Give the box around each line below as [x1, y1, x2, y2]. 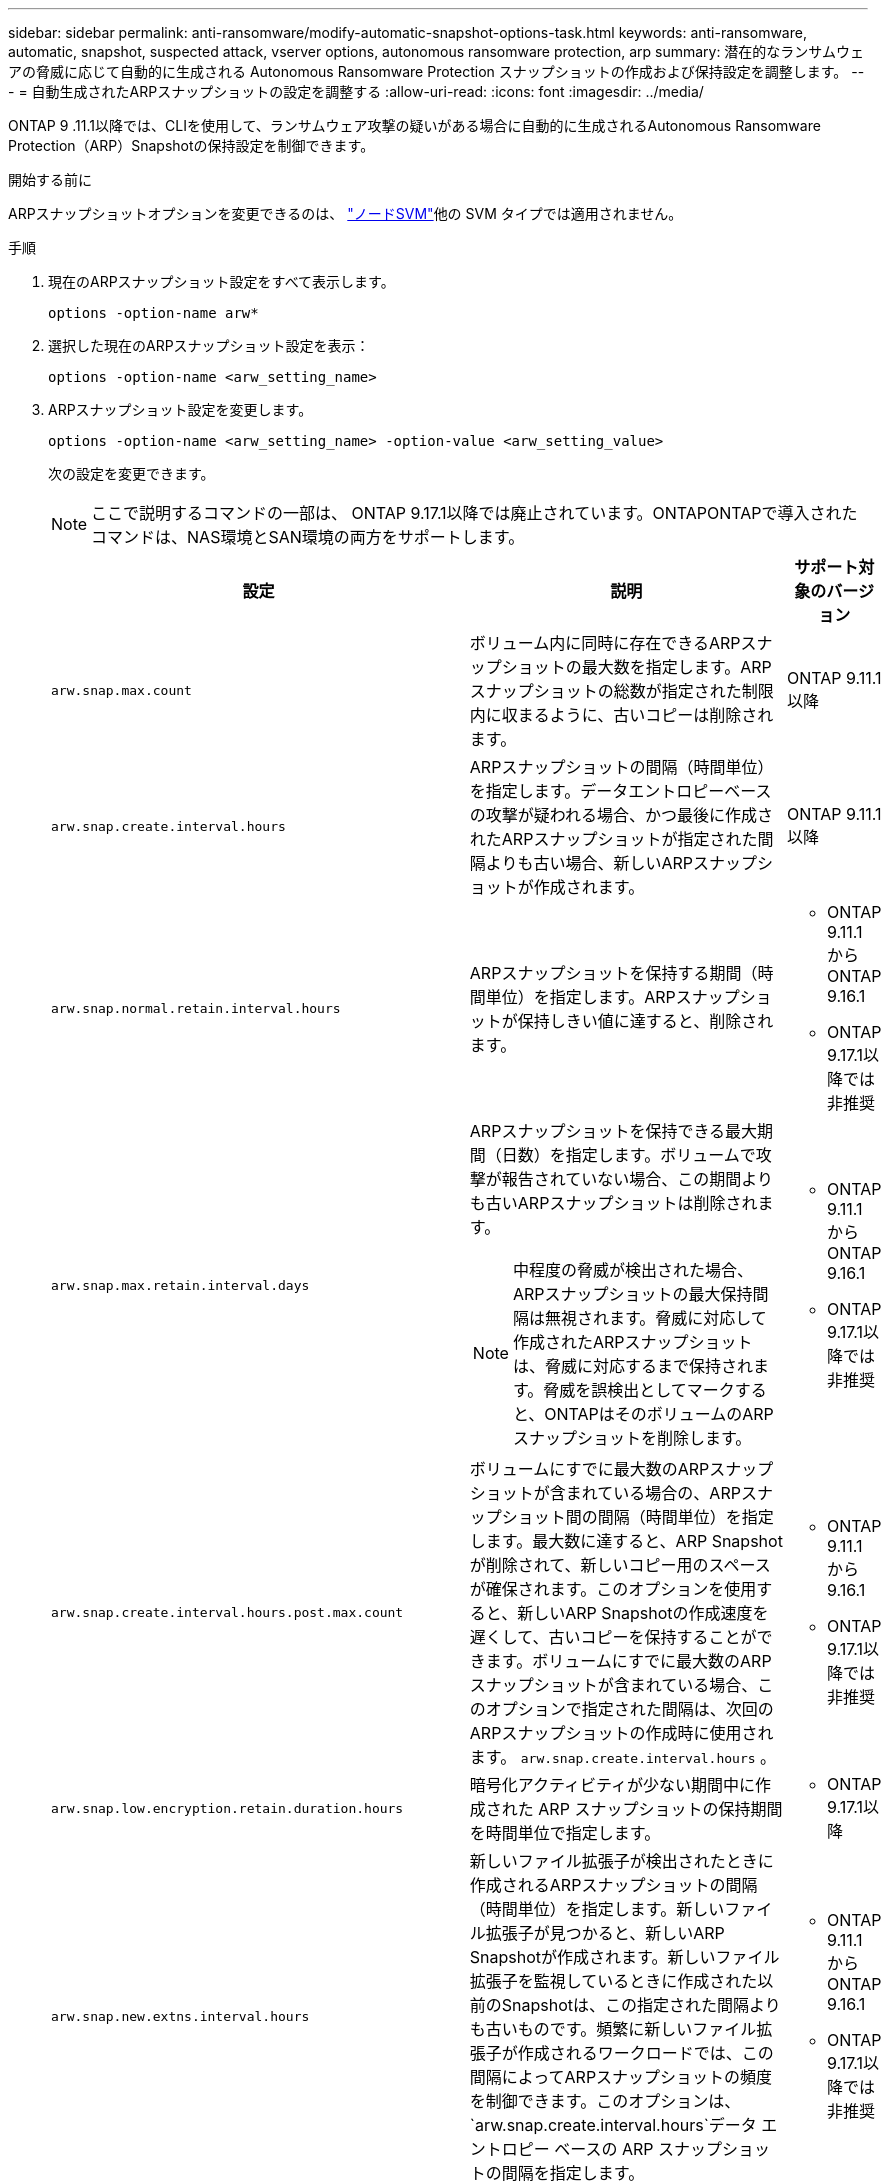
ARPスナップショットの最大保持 [512, 1284, 753, 1304]
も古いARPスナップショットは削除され [469, 1193, 758, 1213]
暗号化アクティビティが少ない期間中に [469, 1775, 756, 1795]
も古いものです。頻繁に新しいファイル [469, 2019, 757, 2039]
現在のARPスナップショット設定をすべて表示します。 [48, 273, 395, 290]
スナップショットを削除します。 [512, 1428, 752, 1448]
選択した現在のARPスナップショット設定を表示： [48, 337, 370, 354]
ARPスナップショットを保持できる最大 [469, 1121, 758, 1141]
